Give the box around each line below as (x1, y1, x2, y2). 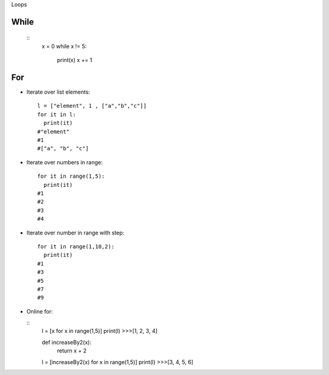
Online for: (26, 307, 53, 315)
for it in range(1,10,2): (37, 243, 115, 250)
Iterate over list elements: (26, 88, 91, 96)
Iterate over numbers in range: (26, 158, 103, 166)
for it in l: (37, 111, 76, 118)
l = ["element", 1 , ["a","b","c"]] (37, 102, 147, 110)
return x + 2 (57, 347, 87, 354)
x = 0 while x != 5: (41, 43, 87, 50)
